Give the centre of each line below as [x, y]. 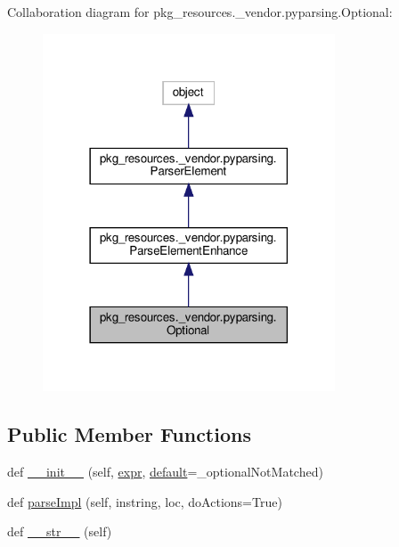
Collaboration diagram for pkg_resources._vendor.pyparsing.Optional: [200, 12]
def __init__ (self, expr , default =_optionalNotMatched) [165, 471]
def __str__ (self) [60, 531]
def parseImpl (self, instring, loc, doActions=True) [145, 501]
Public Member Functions [129, 434]
